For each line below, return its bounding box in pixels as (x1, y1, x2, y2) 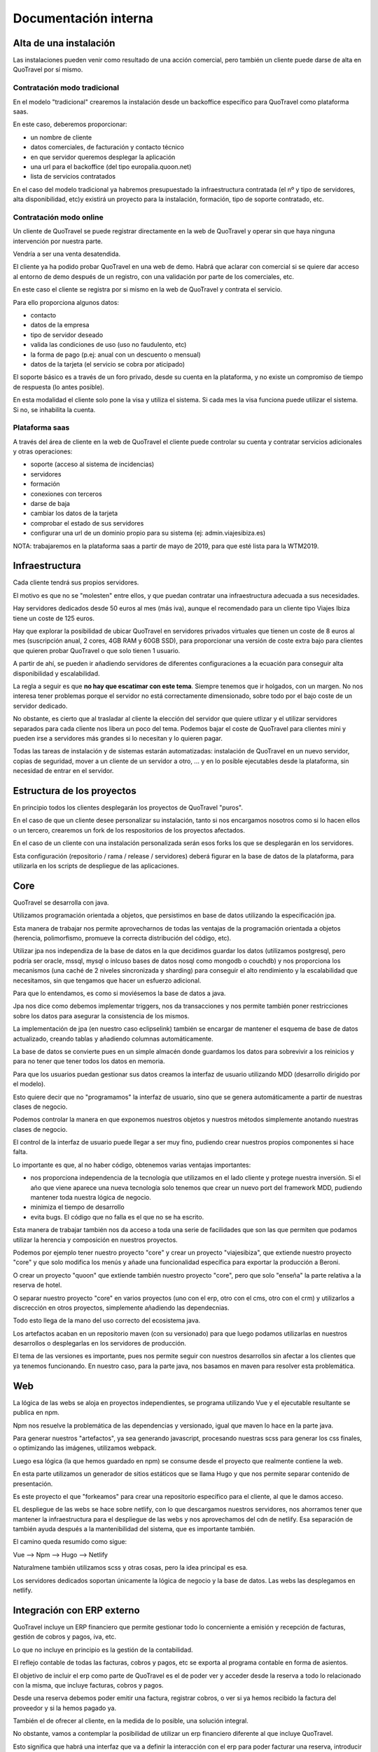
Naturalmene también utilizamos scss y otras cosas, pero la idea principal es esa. (13, 1563, 248, 1572)
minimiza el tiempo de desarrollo (30, 1203, 125, 1212)
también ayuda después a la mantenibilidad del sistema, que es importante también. (13, 1525, 255, 1533)
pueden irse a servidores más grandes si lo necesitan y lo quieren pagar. (13, 734, 223, 742)
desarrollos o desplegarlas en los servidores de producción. (13, 1339, 187, 1348)
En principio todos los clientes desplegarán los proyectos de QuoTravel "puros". (13, 803, 243, 812)
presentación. (13, 1479, 53, 1488)
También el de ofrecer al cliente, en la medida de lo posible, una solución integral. (13, 1717, 248, 1725)
